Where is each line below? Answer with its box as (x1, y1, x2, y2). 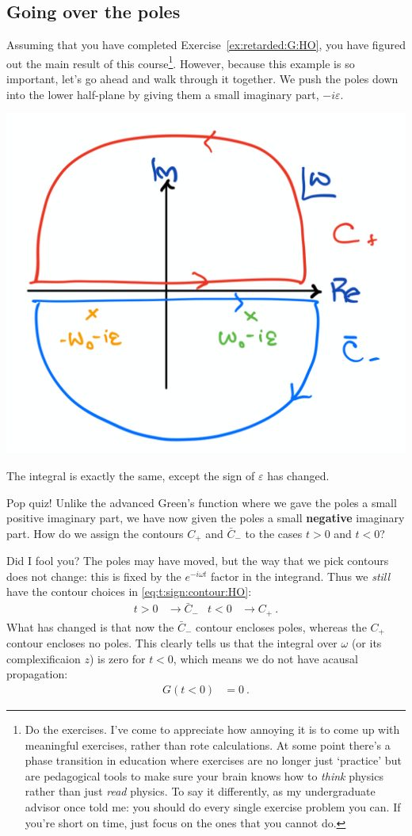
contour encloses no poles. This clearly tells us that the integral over (6, 635, 338, 651)
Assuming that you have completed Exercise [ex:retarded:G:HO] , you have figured (6, 36, 406, 53)
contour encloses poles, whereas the (196, 618, 367, 635)
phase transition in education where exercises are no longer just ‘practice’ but (25, 752, 402, 769)
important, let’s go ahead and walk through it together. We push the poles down (6, 71, 399, 87)
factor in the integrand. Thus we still (211, 567, 391, 584)
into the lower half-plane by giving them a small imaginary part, (6, 86, 319, 102)
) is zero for (89, 650, 146, 666)
